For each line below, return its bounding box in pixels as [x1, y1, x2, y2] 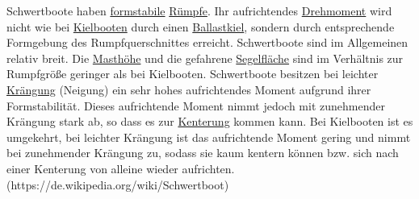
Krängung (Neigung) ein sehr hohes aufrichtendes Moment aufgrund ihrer [6, 81, 371, 97]
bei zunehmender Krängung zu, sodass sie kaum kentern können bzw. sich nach [6, 144, 399, 161]
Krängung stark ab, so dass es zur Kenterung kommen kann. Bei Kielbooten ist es [6, 113, 413, 130]
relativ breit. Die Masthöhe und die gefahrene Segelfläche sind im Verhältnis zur [6, 49, 404, 66]
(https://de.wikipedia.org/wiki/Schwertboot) [6, 176, 229, 193]
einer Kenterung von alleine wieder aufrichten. [6, 160, 235, 176]
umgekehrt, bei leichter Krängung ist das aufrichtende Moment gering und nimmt [6, 128, 411, 145]
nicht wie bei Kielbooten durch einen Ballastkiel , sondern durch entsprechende [6, 18, 395, 35]
